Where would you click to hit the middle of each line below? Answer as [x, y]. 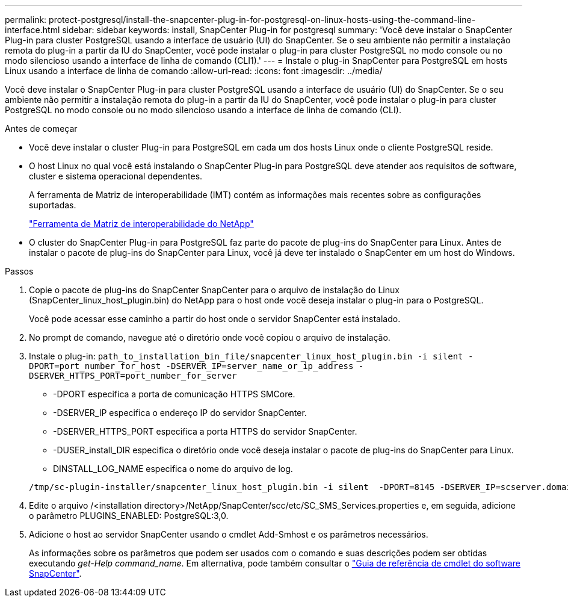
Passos [19, 271]
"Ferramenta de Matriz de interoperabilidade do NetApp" [141, 224]
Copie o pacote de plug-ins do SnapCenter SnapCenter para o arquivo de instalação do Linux [214, 290]
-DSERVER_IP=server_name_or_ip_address [260, 366]
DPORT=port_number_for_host [95, 366]
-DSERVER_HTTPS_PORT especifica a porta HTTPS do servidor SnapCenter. [205, 431]
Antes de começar [41, 129]
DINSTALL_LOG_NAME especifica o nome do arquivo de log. [173, 469]
